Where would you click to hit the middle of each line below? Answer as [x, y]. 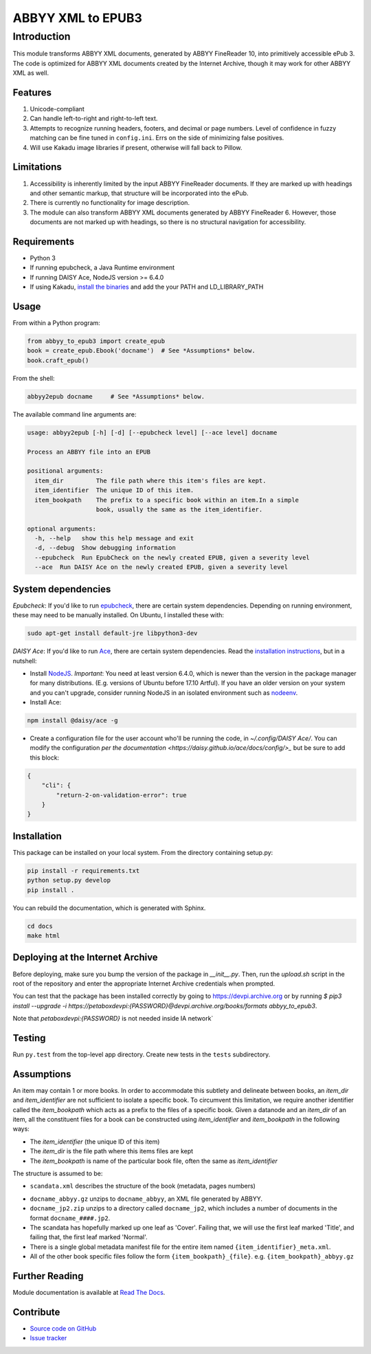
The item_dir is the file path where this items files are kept [112, 1151]
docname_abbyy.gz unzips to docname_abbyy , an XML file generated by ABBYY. [146, 1199]
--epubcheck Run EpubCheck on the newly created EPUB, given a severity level [172, 557]
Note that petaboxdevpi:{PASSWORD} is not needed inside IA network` [113, 1019]
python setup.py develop [69, 880]
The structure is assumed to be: [58, 1173]
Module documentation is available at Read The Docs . [89, 1293]
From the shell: [34, 378]
